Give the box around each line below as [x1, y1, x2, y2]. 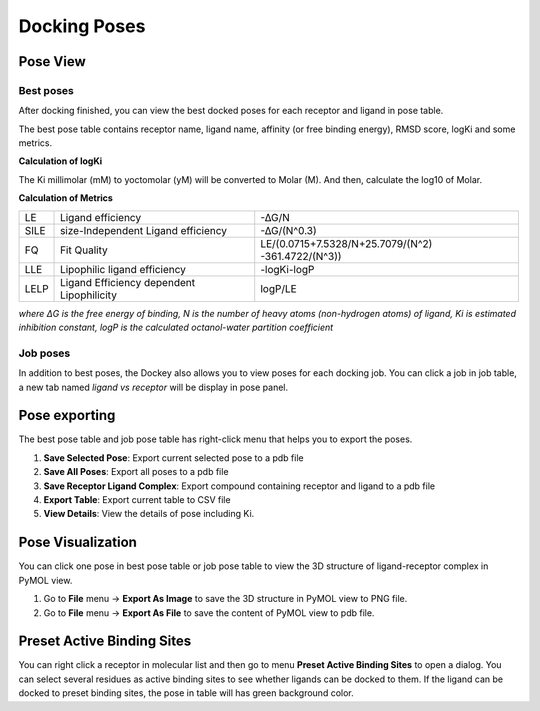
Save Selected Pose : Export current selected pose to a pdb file [43, 451, 304, 464]
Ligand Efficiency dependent [60, 275, 195, 289]
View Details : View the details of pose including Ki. [43, 508, 255, 520]
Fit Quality [60, 243, 109, 257]
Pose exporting [18, 407, 116, 424]
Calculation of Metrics [18, 192, 114, 204]
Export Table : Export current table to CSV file [43, 494, 231, 506]
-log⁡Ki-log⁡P [260, 262, 315, 276]
